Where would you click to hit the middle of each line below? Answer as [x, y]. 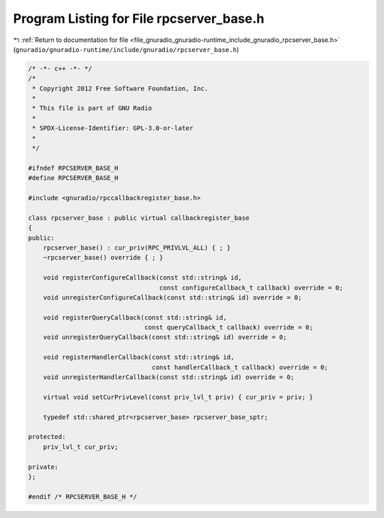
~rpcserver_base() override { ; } [103, 258]
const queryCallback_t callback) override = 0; [229, 328]
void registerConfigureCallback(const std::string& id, [143, 278]
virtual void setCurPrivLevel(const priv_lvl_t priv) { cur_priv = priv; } [178, 397]
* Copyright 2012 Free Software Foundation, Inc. [121, 88]
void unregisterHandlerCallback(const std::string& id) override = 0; [169, 377]
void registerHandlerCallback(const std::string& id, [139, 357]
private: [43, 467]
